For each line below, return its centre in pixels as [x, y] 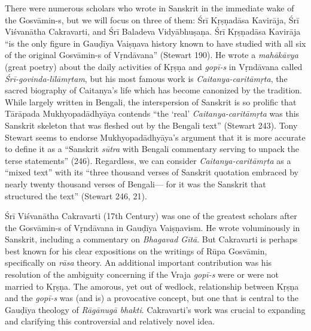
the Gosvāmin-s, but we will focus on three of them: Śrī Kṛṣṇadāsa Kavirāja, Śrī [152, 19]
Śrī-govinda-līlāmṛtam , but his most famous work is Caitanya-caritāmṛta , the [146, 78]
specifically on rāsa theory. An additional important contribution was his [138, 262]
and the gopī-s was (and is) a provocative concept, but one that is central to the [152, 298]
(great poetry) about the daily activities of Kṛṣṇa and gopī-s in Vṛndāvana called [154, 66]
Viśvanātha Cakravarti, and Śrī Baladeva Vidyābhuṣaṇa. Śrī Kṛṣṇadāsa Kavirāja [153, 31]
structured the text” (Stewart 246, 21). [76, 195]
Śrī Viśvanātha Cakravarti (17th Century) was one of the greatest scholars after [151, 216]
